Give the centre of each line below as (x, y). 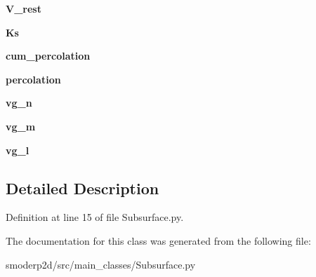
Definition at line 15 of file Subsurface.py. (95, 217)
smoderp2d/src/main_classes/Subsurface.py (101, 264)
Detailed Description (83, 188)
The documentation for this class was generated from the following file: (158, 240)
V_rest (24, 8)
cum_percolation (48, 56)
